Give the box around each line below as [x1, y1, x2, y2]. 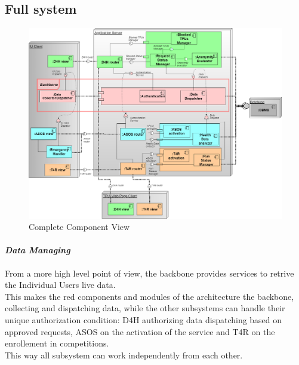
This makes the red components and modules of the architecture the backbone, [5, 290, 294, 302]
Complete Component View [29, 220, 130, 233]
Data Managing [5, 244, 70, 256]
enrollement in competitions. [5, 337, 109, 349]
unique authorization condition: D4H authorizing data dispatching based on [5, 313, 282, 326]
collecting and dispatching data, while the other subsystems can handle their [5, 302, 285, 314]
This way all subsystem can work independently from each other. [5, 348, 243, 361]
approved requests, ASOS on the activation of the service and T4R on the [5, 325, 275, 338]
